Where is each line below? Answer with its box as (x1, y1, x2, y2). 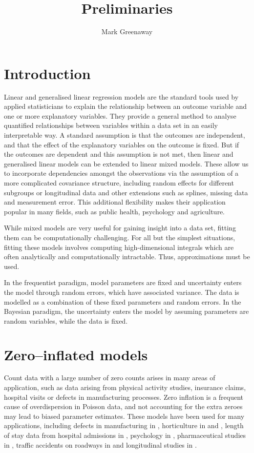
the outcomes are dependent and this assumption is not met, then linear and (4, 149, 233, 159)
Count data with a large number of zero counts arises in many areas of (4, 372, 215, 383)
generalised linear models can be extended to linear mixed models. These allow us (4, 158, 249, 168)
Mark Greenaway (101, 26, 153, 37)
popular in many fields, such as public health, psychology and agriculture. (4, 206, 225, 216)
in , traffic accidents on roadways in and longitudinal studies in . (4, 439, 197, 450)
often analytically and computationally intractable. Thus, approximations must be (4, 251, 250, 262)
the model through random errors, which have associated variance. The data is (4, 287, 239, 297)
